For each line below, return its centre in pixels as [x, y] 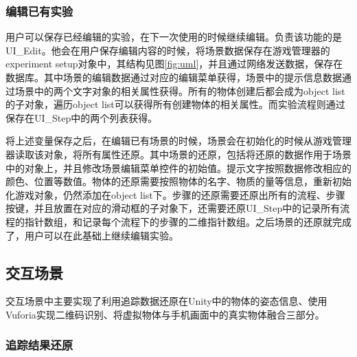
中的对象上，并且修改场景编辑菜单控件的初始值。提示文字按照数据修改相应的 [178, 167]
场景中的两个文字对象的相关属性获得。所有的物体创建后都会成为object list [180, 90]
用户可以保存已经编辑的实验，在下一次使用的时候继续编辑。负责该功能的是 [174, 37]
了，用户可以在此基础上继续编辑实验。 [92, 235]
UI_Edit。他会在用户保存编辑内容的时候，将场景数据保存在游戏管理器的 [168, 50]
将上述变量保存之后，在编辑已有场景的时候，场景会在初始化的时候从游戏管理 [178, 141]
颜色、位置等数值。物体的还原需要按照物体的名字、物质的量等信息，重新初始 [178, 181]
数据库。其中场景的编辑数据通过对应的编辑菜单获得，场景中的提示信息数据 [174, 77]
